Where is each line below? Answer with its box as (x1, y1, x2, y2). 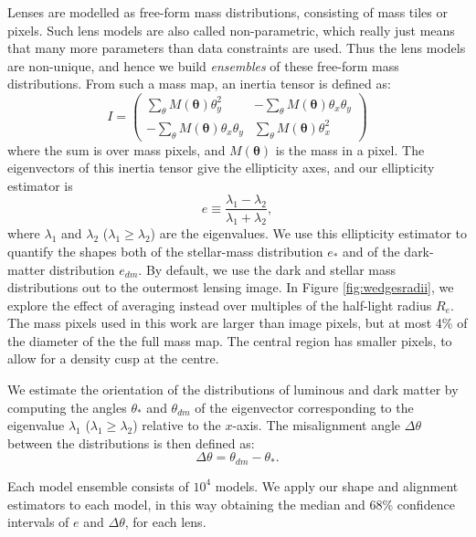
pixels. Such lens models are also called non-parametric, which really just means (7, 20, 455, 39)
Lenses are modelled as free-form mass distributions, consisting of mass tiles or (7, 3, 448, 21)
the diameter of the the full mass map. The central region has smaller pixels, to (7, 331, 452, 350)
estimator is (7, 175, 73, 195)
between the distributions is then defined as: (7, 433, 255, 452)
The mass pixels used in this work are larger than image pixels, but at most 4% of (7, 313, 468, 332)
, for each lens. (124, 512, 206, 532)
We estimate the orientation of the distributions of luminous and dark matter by (7, 380, 459, 399)
